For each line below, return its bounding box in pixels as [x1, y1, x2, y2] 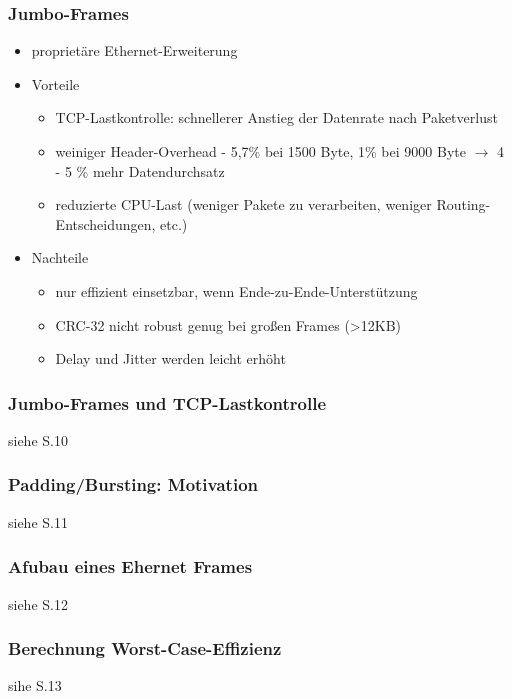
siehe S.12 [8, 593, 68, 614]
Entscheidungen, [55, 213, 156, 234]
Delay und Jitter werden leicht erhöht [55, 348, 286, 369]
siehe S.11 [8, 511, 68, 532]
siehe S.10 [8, 429, 68, 450]
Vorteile [31, 73, 80, 94]
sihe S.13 [8, 675, 62, 696]
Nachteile [31, 247, 89, 268]
